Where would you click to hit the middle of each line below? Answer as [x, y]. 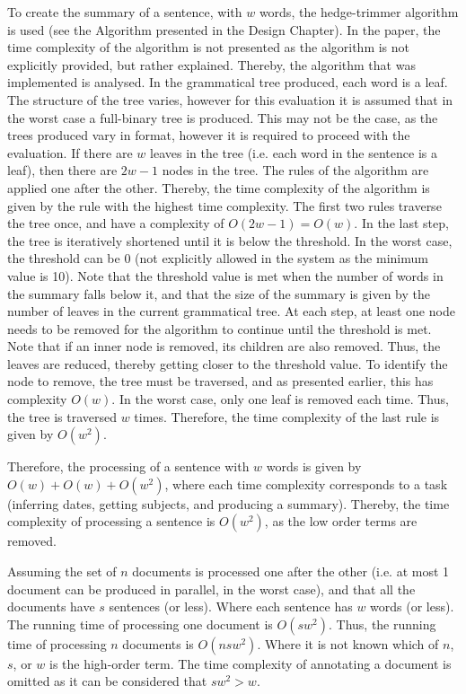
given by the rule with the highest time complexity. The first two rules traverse [224, 205]
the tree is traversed [62, 416]
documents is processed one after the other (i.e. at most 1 [291, 571]
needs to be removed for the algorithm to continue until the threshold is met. [220, 328]
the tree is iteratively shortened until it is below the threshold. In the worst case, [230, 240]
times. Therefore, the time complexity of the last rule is [287, 416]
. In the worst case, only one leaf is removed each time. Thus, [280, 399]
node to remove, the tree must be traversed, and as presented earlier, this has [220, 381]
